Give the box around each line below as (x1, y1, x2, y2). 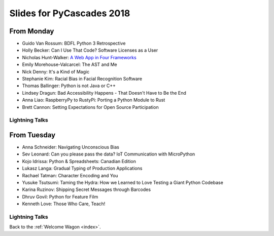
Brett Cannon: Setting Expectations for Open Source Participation (22, 104, 159, 110)
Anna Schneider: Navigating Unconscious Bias (22, 144, 119, 150)
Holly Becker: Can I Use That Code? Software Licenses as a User (22, 47, 158, 53)
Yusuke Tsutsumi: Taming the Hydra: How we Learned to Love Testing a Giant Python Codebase (22, 180, 223, 185)
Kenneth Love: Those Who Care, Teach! (22, 201, 106, 207)
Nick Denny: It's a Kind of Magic (22, 68, 90, 74)
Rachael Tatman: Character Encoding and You (22, 172, 119, 178)
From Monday (9, 27, 54, 35)
